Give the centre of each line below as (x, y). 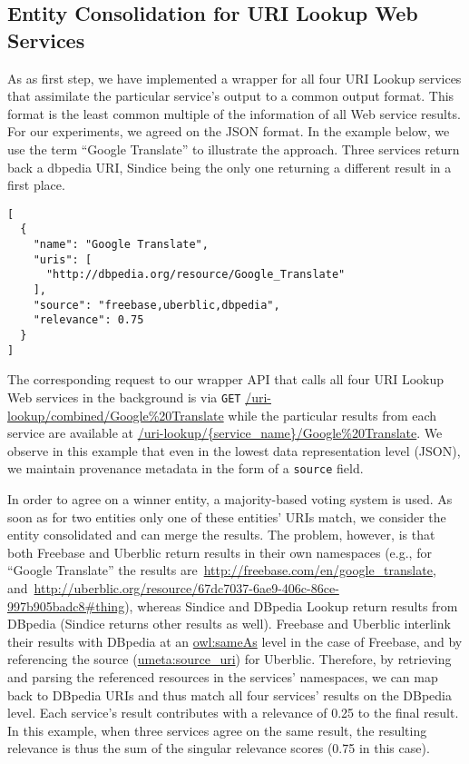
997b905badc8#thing (66, 605)
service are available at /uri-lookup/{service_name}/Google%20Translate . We (225, 433)
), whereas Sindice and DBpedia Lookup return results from (291, 605)
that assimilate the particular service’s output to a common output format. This (231, 96)
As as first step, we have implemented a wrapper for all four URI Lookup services (234, 78)
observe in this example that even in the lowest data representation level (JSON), (234, 450)
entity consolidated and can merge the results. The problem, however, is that (221, 535)
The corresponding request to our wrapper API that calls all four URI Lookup (226, 379)
